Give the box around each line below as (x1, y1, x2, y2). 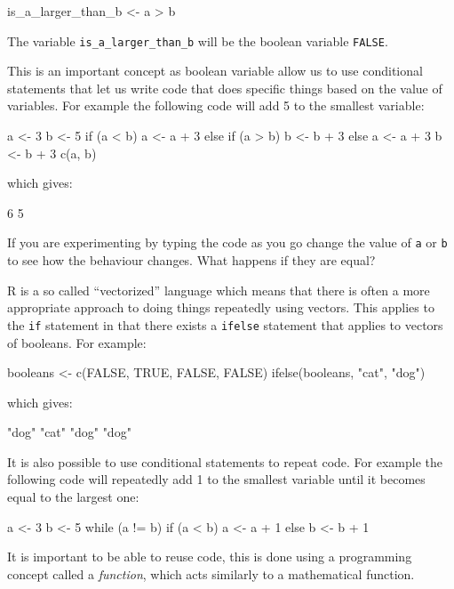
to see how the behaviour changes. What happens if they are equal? (7, 251, 376, 270)
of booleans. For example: (7, 333, 147, 351)
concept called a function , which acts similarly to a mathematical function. (7, 564, 415, 583)
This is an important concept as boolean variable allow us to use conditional (7, 61, 423, 80)
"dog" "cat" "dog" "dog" (7, 423, 131, 441)
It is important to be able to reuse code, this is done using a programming (7, 547, 412, 566)
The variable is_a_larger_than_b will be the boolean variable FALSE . (7, 31, 388, 50)
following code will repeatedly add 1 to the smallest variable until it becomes (7, 470, 426, 488)
